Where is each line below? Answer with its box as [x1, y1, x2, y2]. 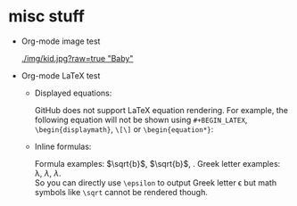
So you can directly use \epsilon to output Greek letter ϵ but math [34, 177, 277, 188]
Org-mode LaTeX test [21, 70, 101, 81]
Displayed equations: [34, 87, 112, 98]
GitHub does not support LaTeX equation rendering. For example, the [34, 104, 289, 115]
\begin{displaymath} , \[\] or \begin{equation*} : [34, 123, 214, 135]
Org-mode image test [21, 36, 101, 46]
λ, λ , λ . [34, 168, 62, 178]
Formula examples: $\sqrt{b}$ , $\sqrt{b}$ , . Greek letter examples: [34, 158, 281, 169]
